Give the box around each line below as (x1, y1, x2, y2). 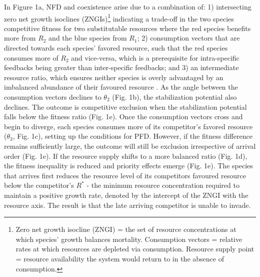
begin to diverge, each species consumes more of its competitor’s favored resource (4, 121, 253, 131)
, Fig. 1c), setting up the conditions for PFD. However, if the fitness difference (12, 131, 252, 141)
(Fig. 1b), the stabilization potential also (112, 92, 237, 102)
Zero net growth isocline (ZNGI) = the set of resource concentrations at (15, 224, 236, 234)
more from (4, 33, 36, 43)
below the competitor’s (4, 180, 74, 190)
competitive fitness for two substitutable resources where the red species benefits (4, 23, 251, 33)
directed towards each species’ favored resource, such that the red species (4, 43, 228, 53)
